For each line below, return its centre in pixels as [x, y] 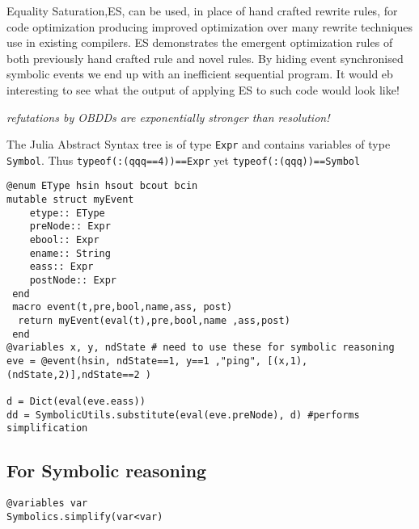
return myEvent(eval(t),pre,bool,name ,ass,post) [154, 321]
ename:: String [70, 253]
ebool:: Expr [64, 240]
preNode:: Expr [70, 227]
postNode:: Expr [73, 281]
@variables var [47, 504]
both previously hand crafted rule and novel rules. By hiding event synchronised [205, 58]
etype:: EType [67, 213]
